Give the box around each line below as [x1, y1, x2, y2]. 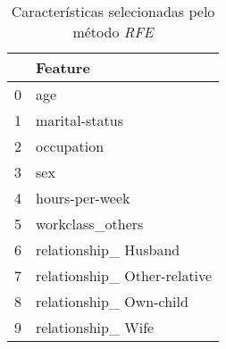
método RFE [72, 21, 154, 42]
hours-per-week [36, 187, 130, 208]
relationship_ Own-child [36, 291, 188, 312]
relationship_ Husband [36, 239, 180, 260]
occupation [36, 136, 105, 156]
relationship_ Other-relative [36, 265, 213, 286]
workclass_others [36, 213, 144, 234]
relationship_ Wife [36, 317, 155, 337]
